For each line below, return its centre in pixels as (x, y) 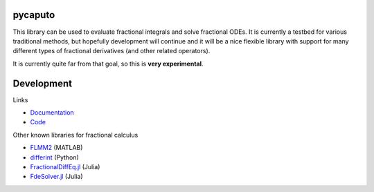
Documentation (52, 112)
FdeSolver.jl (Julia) (56, 177)
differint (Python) (54, 157)
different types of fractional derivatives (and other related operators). (112, 51)
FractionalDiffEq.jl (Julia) (65, 166)
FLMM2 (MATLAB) (56, 148)
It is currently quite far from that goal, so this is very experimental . (108, 64)
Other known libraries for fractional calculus (75, 135)
